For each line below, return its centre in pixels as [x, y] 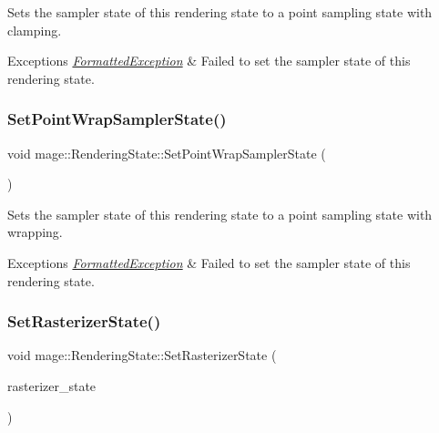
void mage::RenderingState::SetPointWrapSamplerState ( [167, 153]
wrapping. [35, 232]
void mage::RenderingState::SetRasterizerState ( [142, 355]
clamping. [35, 30]
